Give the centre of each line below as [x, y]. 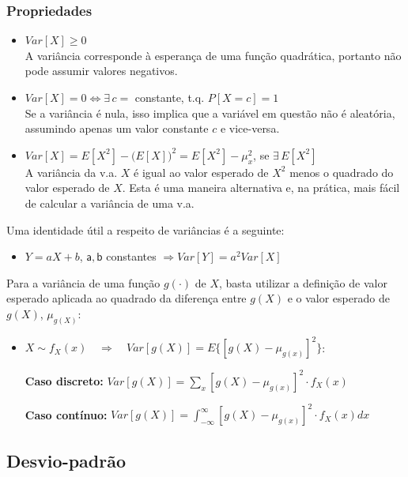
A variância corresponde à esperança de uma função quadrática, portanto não [213, 55]
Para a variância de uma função [83, 282]
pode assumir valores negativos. [101, 71]
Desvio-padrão [66, 460]
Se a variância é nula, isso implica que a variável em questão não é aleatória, [210, 113]
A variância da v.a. [71, 172]
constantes [131, 256]
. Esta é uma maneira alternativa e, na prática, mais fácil [261, 188]
